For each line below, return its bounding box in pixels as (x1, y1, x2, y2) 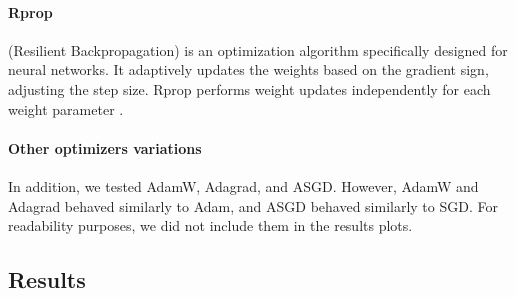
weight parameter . (8, 98, 124, 119)
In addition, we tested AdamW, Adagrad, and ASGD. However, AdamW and (8, 175, 479, 196)
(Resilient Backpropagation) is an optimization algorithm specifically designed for (8, 39, 508, 60)
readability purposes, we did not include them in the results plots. (8, 215, 413, 236)
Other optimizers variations (8, 137, 202, 158)
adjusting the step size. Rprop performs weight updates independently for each (8, 78, 491, 99)
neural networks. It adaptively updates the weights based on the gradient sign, (8, 59, 489, 80)
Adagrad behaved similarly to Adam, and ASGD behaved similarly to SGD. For (8, 195, 498, 216)
